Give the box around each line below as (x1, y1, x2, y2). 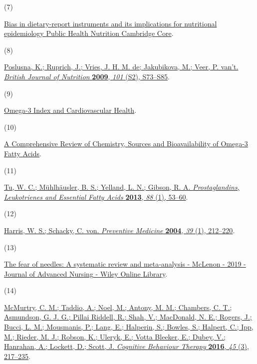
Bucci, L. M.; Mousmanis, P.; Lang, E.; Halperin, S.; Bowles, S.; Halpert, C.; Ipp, (4, 322, 254, 332)
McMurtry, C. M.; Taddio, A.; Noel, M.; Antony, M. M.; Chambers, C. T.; (4, 302, 232, 312)
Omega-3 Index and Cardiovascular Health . (4, 105, 137, 115)
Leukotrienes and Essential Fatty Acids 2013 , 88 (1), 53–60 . (4, 191, 188, 202)
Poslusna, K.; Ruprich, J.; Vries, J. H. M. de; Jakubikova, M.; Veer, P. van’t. (4, 61, 239, 72)
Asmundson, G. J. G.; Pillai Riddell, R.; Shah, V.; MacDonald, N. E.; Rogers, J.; (4, 312, 252, 322)
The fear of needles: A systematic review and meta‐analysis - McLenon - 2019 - (4, 259, 246, 269)
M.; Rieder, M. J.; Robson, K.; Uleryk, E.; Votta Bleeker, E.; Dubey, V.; (4, 331, 226, 342)
